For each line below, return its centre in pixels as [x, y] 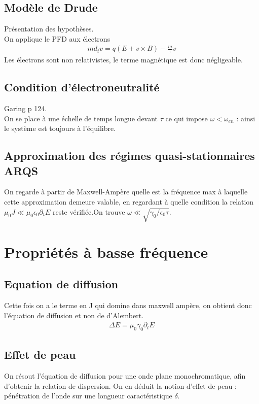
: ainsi [246, 118]
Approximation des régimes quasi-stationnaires [129, 156]
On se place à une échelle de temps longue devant [81, 118]
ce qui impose [187, 118]
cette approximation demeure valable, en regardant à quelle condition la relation [129, 202]
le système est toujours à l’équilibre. [60, 128]
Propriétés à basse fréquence [106, 251]
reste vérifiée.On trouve [89, 211]
